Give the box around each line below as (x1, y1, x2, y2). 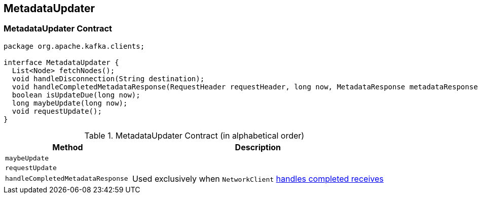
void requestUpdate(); (12, 107, 102, 115)
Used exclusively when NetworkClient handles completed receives (132, 173, 384, 184)
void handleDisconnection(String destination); (12, 74, 205, 83)
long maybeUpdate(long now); (12, 98, 128, 107)
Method (52, 142, 83, 152)
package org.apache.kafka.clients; (4, 42, 145, 50)
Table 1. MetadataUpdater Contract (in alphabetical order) (84, 130, 305, 141)
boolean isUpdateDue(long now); (12, 90, 140, 99)
